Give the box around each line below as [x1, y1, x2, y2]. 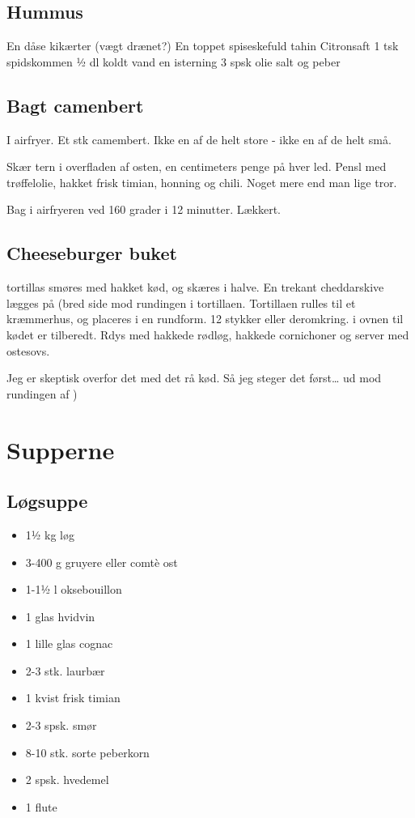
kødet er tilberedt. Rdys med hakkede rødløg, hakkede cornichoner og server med [6, 326, 409, 343]
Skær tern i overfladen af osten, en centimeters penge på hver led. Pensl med [6, 158, 387, 175]
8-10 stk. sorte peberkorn [25, 743, 150, 760]
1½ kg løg [25, 526, 74, 543]
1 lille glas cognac [25, 635, 113, 652]
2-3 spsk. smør [25, 717, 97, 734]
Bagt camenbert [6, 92, 144, 117]
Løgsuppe [6, 488, 88, 513]
